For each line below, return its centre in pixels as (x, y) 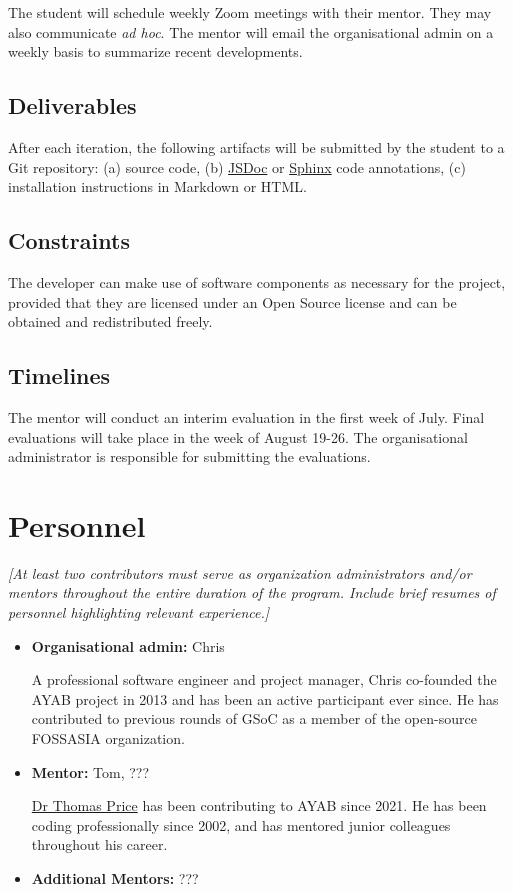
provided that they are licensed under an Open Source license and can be (232, 301)
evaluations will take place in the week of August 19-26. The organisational (238, 436)
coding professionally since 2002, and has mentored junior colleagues (241, 824)
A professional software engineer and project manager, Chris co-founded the (264, 679)
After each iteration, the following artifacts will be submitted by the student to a (256, 146)
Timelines (59, 375)
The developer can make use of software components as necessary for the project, (257, 281)
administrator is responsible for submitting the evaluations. (189, 456)
